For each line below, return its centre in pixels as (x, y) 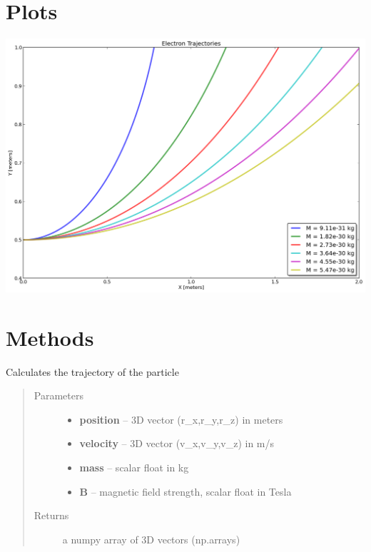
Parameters (59, 395)
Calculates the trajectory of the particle (92, 371)
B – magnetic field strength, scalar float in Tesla (185, 491)
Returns (51, 515)
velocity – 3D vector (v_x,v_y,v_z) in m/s (177, 443)
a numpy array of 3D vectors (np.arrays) (151, 539)
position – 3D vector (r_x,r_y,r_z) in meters (181, 419)
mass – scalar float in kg (134, 467)
